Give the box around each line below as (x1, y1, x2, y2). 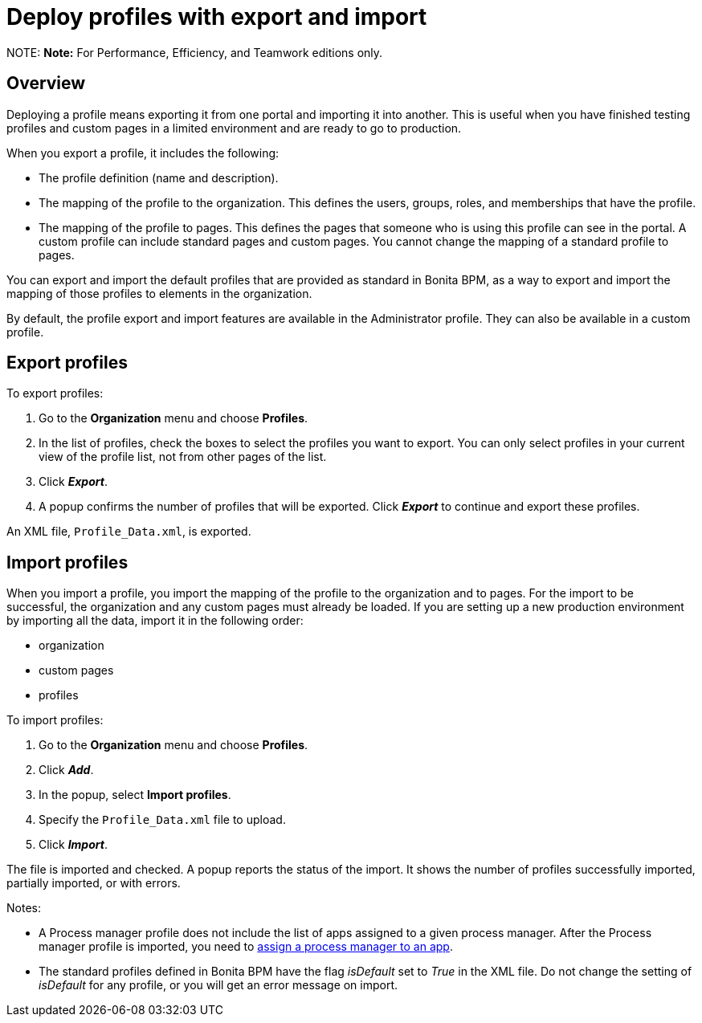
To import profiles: (6, 713, 104, 728)
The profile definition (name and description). (39, 170, 279, 185)
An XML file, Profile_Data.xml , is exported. (6, 524, 251, 539)
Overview (6, 73, 86, 94)
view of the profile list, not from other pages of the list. (39, 450, 327, 464)
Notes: (6, 901, 41, 915)
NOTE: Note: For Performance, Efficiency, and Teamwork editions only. (6, 45, 383, 59)
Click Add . (39, 763, 94, 777)
